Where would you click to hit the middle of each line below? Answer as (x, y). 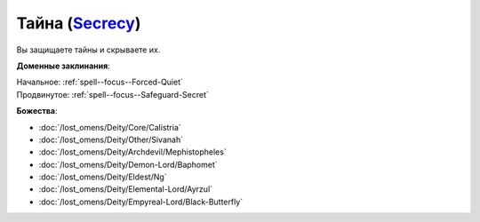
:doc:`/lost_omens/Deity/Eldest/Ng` (103, 177)
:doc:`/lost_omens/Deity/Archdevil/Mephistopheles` (132, 152)
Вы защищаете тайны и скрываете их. (88, 50)
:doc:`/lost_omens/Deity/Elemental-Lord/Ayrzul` (126, 189)
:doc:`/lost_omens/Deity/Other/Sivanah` (111, 139)
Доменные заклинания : (63, 66)
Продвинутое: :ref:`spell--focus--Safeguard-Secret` (112, 94)
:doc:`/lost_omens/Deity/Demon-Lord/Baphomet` (128, 164)
